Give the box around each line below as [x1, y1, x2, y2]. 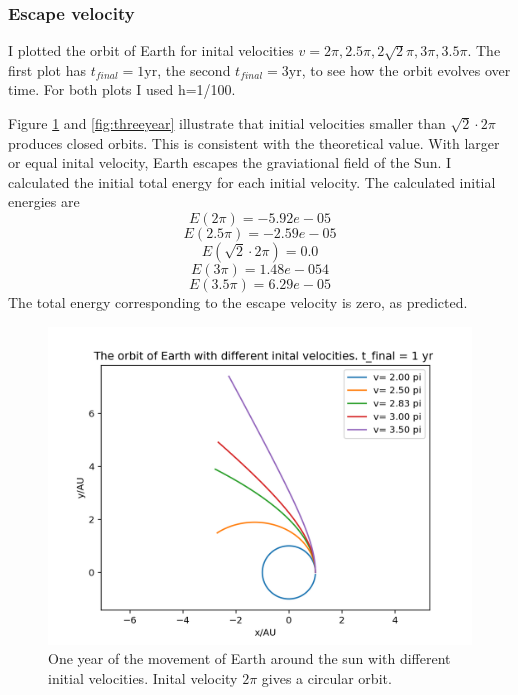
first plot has [8, 59, 86, 80]
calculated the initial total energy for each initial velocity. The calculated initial [8, 171, 496, 192]
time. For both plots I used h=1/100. [8, 79, 236, 100]
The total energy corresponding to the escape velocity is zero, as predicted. [8, 291, 468, 312]
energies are [8, 191, 80, 212]
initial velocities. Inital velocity [48, 667, 238, 688]
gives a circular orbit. [261, 667, 392, 688]
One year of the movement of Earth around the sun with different [48, 648, 451, 669]
